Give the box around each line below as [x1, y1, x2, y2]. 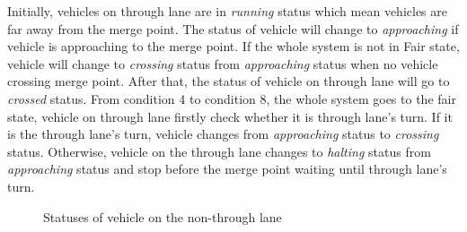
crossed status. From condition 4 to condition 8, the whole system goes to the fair [7, 89, 456, 107]
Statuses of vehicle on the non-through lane [43, 207, 282, 226]
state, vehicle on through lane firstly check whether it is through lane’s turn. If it [7, 107, 453, 125]
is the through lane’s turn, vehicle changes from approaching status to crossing [7, 125, 439, 143]
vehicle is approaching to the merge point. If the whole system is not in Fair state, [7, 37, 460, 56]
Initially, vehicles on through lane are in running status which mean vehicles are [7, 2, 447, 20]
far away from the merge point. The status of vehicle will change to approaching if [7, 19, 459, 38]
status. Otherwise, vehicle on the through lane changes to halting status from [7, 142, 431, 160]
